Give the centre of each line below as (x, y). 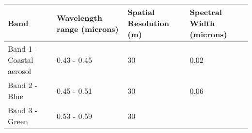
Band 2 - (23, 85)
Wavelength (79, 17)
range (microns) (88, 29)
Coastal (21, 60)
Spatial (141, 12)
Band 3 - (23, 110)
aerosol (20, 71)
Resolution (148, 23)
